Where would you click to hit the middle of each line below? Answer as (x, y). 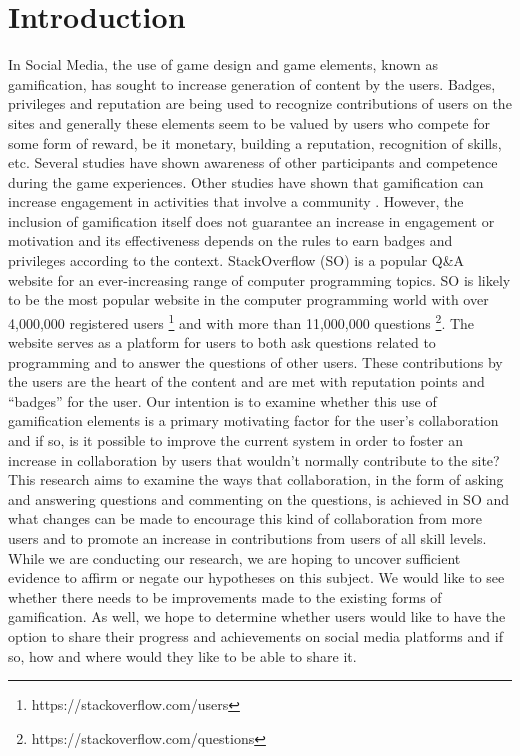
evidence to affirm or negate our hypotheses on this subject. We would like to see (256, 577)
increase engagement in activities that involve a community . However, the (236, 201)
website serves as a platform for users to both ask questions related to (222, 342)
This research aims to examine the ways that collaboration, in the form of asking (256, 479)
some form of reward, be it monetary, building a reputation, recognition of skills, (255, 142)
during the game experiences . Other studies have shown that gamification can (246, 181)
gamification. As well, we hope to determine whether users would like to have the (257, 616)
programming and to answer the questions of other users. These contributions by (255, 361)
